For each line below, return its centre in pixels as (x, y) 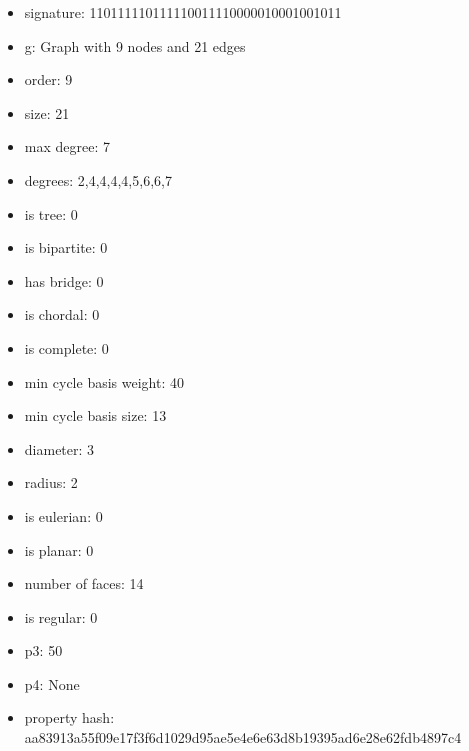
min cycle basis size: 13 (95, 415)
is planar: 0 (59, 549)
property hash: (69, 717)
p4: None (52, 683)
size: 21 (47, 112)
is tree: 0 (51, 213)
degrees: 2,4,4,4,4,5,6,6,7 (98, 179)
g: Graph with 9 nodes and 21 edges (135, 45)
